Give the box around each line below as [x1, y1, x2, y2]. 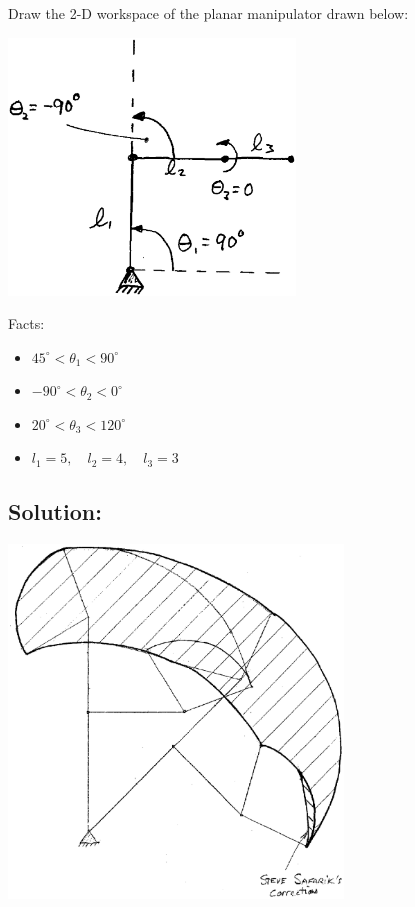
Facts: [8, 313, 45, 334]
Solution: [8, 496, 102, 527]
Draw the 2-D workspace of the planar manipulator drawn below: [8, 3, 409, 23]
